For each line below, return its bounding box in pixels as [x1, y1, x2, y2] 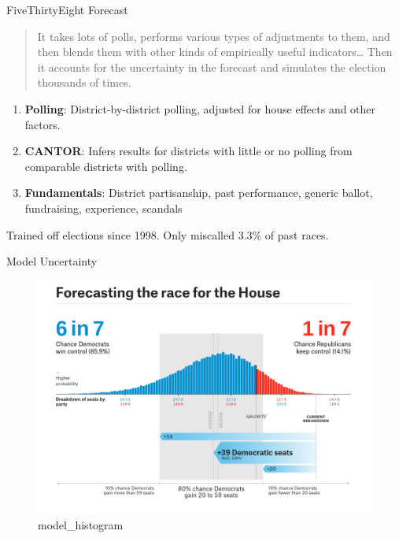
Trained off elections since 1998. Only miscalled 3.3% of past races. [6, 226, 329, 243]
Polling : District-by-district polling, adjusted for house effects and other [24, 100, 376, 117]
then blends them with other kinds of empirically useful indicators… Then [37, 43, 393, 60]
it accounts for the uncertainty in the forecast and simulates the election [37, 58, 386, 75]
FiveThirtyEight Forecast [6, 2, 128, 17]
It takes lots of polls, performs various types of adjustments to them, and [37, 28, 390, 44]
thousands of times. [37, 74, 131, 91]
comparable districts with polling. [24, 158, 187, 174]
